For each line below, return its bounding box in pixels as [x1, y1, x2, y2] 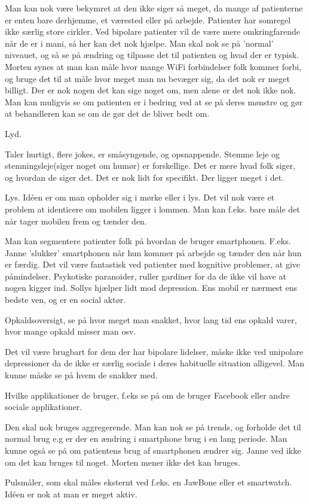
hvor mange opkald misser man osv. [5, 325, 136, 338]
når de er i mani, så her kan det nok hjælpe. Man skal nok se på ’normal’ [5, 37, 274, 49]
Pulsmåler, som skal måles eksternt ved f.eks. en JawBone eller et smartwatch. [5, 476, 292, 488]
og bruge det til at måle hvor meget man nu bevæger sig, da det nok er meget [5, 72, 290, 84]
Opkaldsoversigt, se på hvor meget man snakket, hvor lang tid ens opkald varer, [5, 313, 297, 326]
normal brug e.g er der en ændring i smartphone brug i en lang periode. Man [5, 432, 287, 445]
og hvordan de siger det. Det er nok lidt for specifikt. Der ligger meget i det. [5, 171, 284, 183]
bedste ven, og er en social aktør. [5, 293, 126, 306]
